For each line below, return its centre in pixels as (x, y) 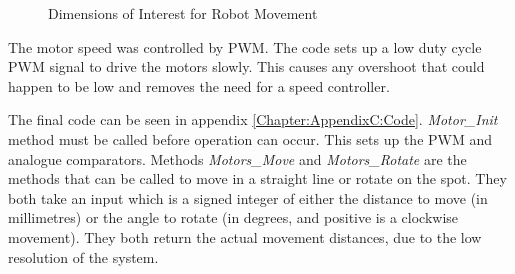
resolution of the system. (83, 256)
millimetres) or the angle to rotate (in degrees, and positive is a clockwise (233, 217)
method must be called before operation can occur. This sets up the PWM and (250, 138)
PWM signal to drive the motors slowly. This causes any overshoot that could (246, 66)
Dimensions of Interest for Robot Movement (183, 13)
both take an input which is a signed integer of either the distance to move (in (248, 197)
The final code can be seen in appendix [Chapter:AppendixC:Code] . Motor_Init (253, 119)
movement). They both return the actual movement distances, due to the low (245, 236)
